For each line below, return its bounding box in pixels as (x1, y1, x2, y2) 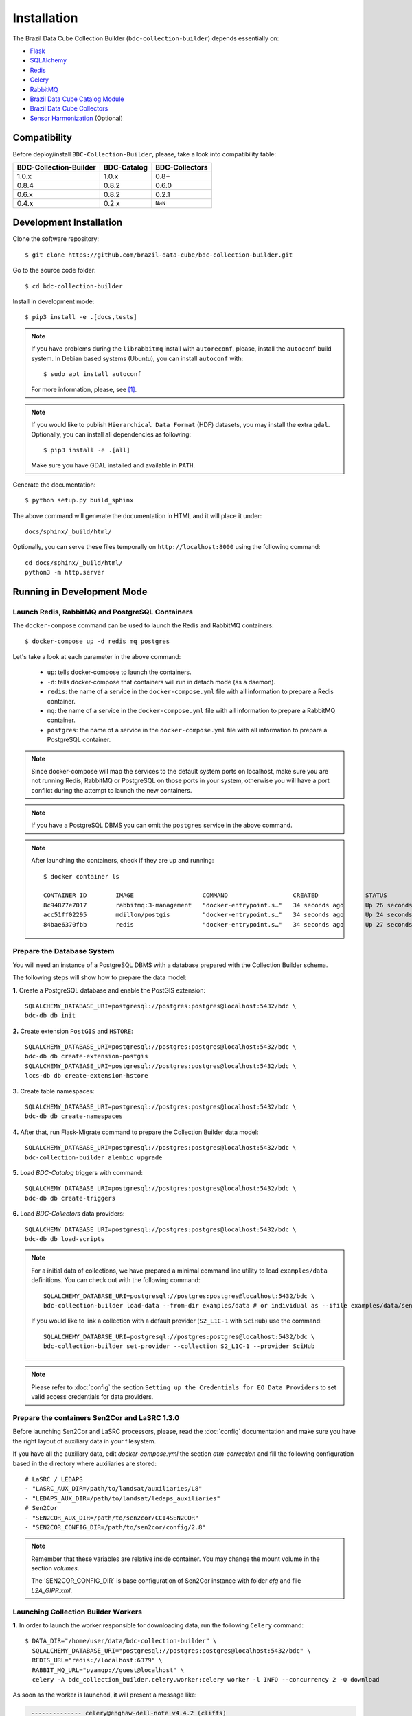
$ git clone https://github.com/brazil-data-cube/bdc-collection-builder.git (25, 251, 293, 259)
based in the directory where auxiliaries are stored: (12, 1459, 157, 1468)
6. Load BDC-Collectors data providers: (12, 1209, 125, 1218)
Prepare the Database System (12, 947, 115, 956)
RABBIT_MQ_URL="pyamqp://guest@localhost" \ (32, 1666, 185, 1674)
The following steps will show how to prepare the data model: (12, 973, 187, 982)
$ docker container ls (43, 872, 120, 880)
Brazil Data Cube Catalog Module (30, 95, 124, 103)
